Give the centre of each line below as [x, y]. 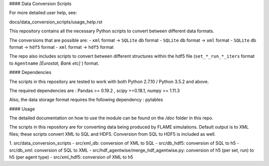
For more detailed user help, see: [43, 13]
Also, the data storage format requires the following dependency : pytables [86, 100]
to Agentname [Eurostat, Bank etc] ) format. [54, 63]
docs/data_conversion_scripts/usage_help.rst [56, 22]
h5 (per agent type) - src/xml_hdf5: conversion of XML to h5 [71, 157]
